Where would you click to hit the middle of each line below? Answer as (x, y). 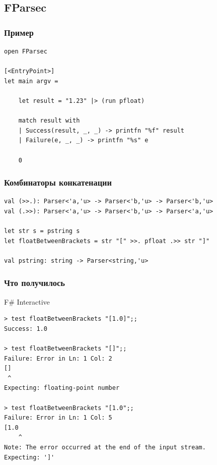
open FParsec (26, 51)
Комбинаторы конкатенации (58, 182)
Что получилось (34, 283)
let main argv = (31, 81)
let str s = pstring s (42, 231)
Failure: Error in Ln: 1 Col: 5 (58, 418)
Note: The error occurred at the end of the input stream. (105, 448)
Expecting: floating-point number (62, 388)
